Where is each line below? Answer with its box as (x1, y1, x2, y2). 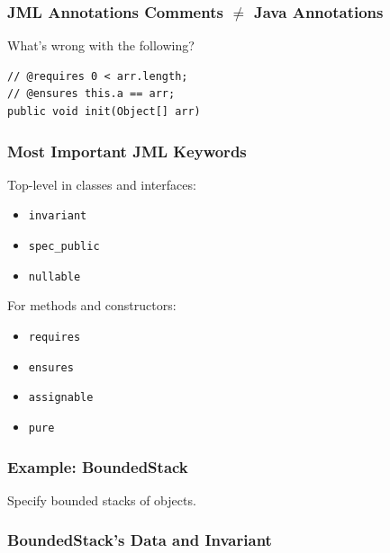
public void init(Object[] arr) (7, 105, 201, 118)
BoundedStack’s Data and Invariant (7, 529, 272, 551)
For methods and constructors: (7, 296, 177, 315)
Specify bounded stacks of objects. (7, 490, 196, 509)
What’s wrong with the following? (7, 36, 195, 55)
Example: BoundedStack (7, 455, 188, 477)
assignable (28, 391, 94, 405)
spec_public (28, 240, 100, 254)
